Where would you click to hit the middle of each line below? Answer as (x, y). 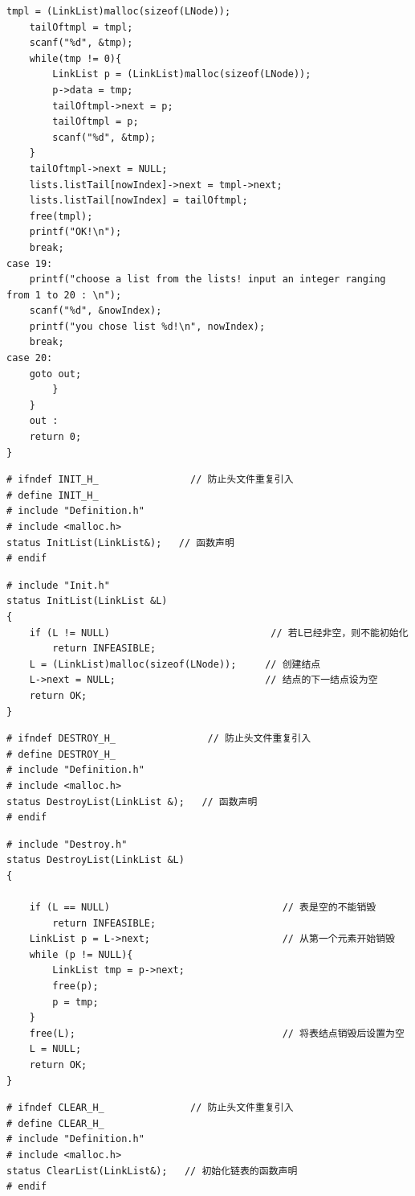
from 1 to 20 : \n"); (64, 295)
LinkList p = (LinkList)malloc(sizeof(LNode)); (182, 74)
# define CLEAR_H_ (55, 1123)
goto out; (55, 374)
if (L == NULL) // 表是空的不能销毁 (203, 908)
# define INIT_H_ (53, 495)
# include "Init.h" (58, 585)
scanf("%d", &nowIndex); (96, 311)
